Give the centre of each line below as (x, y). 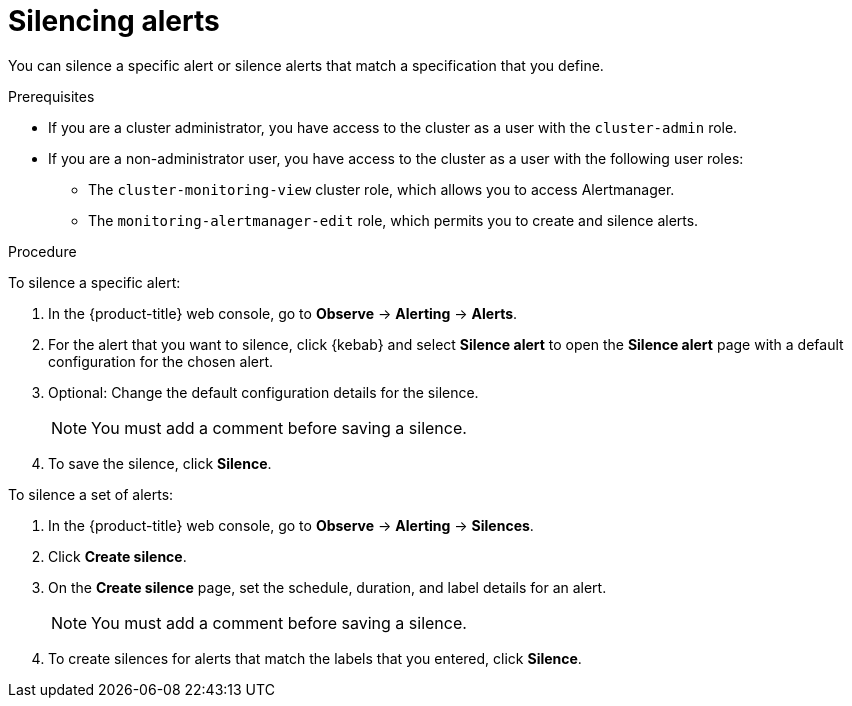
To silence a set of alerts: (91, 494)
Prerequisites (51, 96)
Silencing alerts (114, 21)
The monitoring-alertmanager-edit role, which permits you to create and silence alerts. (393, 220)
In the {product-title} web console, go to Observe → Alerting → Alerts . (283, 313)
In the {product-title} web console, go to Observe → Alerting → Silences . (291, 525)
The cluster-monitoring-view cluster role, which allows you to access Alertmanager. (381, 189)
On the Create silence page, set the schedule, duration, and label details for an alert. (327, 587)
